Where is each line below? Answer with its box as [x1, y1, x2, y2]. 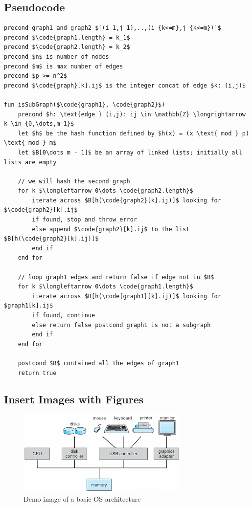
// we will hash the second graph [18, 177, 130, 185]
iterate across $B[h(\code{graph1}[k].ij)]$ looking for [32, 292, 221, 300]
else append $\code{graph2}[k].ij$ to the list [32, 225, 190, 233]
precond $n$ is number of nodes [4, 53, 109, 60]
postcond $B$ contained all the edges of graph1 [18, 359, 179, 367]
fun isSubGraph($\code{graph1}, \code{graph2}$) [4, 101, 165, 108]
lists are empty [4, 158, 57, 166]
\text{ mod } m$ [4, 139, 57, 147]
